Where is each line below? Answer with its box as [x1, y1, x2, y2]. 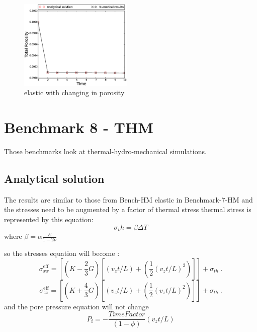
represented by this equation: [4, 214, 94, 225]
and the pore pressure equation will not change [4, 301, 149, 311]
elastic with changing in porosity [24, 87, 125, 98]
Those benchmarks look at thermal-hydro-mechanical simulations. [4, 146, 207, 157]
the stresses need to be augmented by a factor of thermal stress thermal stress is [4, 204, 251, 215]
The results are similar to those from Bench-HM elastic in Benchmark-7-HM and [4, 194, 253, 205]
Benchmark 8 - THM [4, 117, 153, 138]
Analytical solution [4, 171, 105, 186]
